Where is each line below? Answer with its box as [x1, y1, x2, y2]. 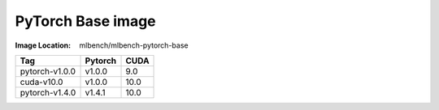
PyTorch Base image [15, 12, 156, 30]
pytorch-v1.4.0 [20, 87, 76, 98]
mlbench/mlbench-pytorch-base [79, 40, 189, 50]
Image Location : [15, 40, 72, 50]
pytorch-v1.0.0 [20, 66, 76, 77]
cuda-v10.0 [20, 76, 63, 87]
